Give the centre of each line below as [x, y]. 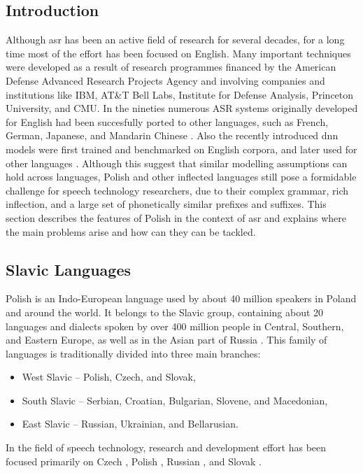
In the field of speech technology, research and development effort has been [166, 447]
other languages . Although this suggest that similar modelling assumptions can [177, 163]
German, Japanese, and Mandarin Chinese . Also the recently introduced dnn [172, 135]
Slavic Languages [69, 269]
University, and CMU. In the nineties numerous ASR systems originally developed [182, 108]
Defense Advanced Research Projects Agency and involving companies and [165, 80]
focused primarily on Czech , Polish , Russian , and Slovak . [134, 461]
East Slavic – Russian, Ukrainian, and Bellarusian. [130, 424]
